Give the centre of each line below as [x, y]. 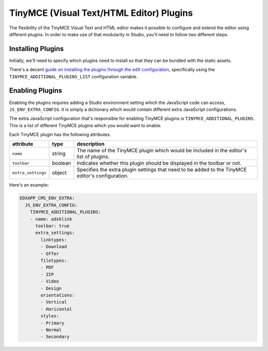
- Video [50, 281]
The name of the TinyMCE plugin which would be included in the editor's [162, 150]
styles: [50, 316]
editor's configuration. [103, 176]
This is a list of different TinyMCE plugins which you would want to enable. [85, 125]
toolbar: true [52, 226]
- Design [51, 288]
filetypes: [54, 260]
